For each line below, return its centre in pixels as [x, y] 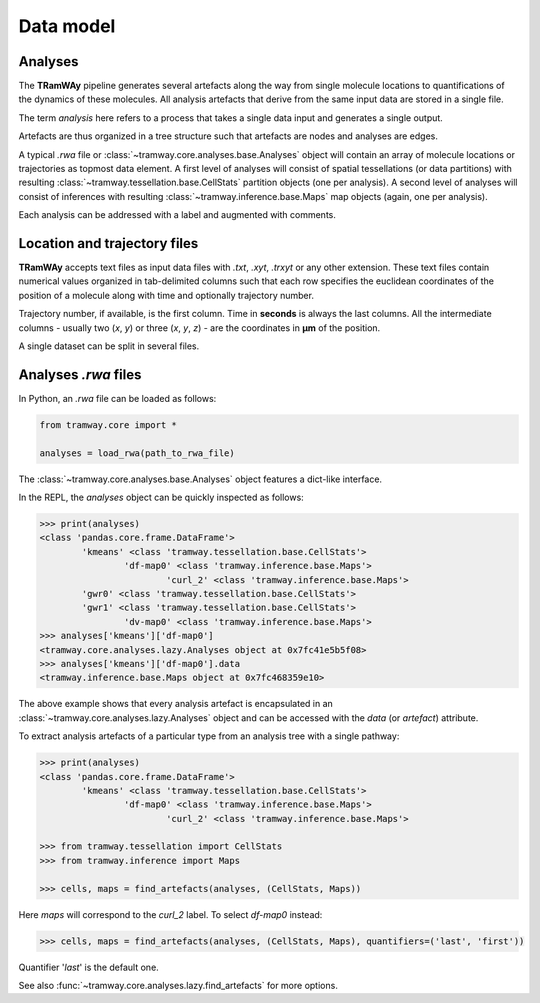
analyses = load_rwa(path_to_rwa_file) [137, 453]
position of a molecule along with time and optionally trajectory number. [166, 295]
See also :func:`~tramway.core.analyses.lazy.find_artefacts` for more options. [178, 985]
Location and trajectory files [108, 243]
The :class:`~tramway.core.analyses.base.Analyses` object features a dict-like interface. [200, 479]
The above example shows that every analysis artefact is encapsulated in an [176, 704]
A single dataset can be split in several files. [109, 346]
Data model [67, 26]
